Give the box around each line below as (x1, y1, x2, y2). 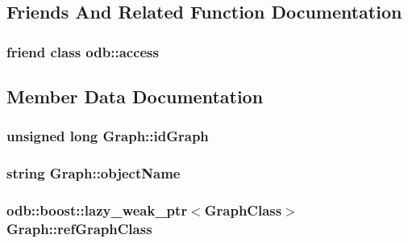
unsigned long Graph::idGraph (6, 126, 209, 146)
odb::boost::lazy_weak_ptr (6, 200, 188, 220)
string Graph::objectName (6, 163, 181, 183)
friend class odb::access (6, 41, 159, 61)
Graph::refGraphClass (6, 218, 152, 238)
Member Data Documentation (6, 84, 264, 109)
